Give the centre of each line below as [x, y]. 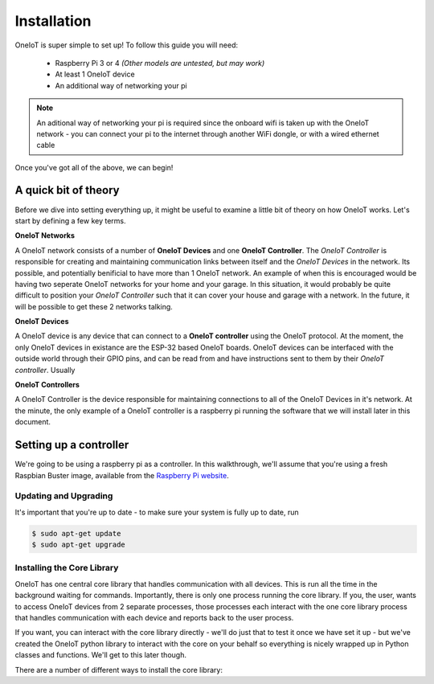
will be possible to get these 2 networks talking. [94, 306]
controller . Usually [45, 370]
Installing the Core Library [67, 568]
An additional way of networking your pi [121, 85]
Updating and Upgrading [64, 496]
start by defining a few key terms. [70, 220]
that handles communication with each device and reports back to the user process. [154, 617]
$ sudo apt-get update [76, 533]
